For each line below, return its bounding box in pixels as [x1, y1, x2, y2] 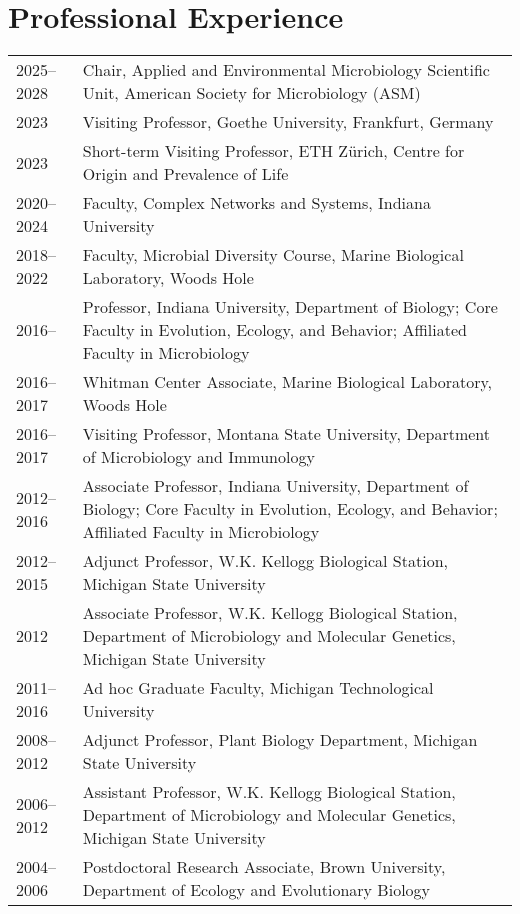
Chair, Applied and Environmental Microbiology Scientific [82, 58, 490, 82]
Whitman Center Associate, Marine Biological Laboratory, [82, 370, 493, 394]
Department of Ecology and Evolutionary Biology [82, 878, 431, 902]
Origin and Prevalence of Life [82, 162, 289, 186]
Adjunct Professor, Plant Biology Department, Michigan [82, 728, 478, 752]
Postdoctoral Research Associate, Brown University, [82, 855, 446, 879]
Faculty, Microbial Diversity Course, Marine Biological [82, 243, 464, 267]
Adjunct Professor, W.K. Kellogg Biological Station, [82, 549, 448, 573]
